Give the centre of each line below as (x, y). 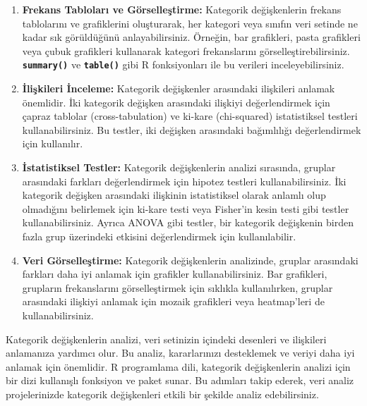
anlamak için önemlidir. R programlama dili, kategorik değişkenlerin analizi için (178, 366)
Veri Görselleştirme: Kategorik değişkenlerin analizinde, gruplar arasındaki (190, 260)
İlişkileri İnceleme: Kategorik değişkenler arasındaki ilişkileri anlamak (179, 88)
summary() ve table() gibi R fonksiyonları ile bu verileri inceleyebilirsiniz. (183, 64)
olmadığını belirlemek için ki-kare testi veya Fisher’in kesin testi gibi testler (186, 208)
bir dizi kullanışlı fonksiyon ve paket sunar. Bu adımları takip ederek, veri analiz (180, 380)
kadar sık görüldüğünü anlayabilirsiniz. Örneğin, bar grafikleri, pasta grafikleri (191, 37)
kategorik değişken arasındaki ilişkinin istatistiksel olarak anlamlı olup (174, 195)
